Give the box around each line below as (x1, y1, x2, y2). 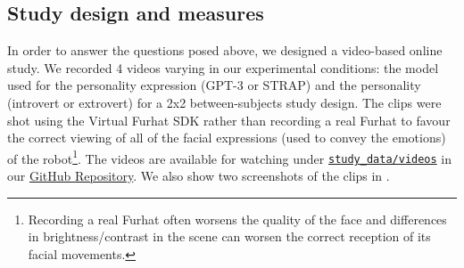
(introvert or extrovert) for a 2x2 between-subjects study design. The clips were (7, 93, 442, 111)
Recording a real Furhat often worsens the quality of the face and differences (28, 209, 447, 228)
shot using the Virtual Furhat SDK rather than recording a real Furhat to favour (7, 110, 451, 129)
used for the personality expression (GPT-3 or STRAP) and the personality (7, 76, 421, 94)
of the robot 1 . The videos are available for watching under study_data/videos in (7, 146, 452, 167)
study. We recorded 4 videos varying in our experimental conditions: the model (7, 58, 439, 77)
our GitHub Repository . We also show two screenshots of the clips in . (7, 166, 390, 185)
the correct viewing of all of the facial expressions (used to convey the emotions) (7, 128, 446, 147)
